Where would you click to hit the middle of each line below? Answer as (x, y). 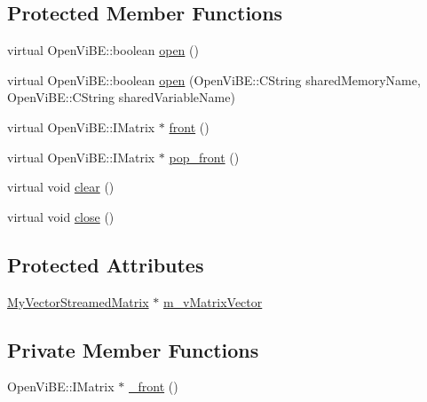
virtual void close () (61, 216)
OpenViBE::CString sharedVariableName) (121, 97)
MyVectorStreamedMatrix (78, 301)
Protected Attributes (106, 264)
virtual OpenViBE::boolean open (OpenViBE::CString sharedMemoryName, (214, 79)
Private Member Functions (133, 349)
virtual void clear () (61, 187)
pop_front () (204, 157)
